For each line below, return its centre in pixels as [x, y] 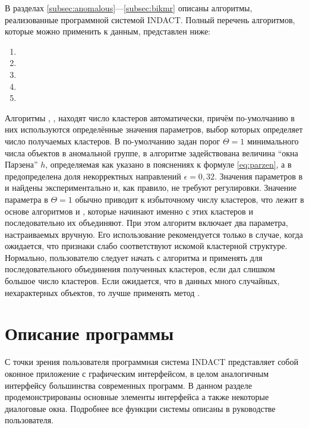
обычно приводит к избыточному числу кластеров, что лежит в [190, 199]
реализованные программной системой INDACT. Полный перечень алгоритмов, [150, 19]
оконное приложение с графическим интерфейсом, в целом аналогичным [137, 373]
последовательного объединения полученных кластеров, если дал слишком [140, 269]
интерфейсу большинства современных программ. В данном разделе [128, 385]
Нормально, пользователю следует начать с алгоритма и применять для [134, 257]
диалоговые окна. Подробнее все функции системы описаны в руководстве [140, 408]
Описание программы [89, 333]
